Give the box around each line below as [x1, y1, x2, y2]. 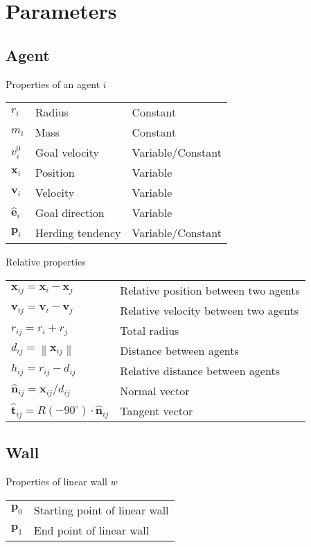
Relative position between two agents [120, 281, 300, 298]
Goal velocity [35, 144, 99, 161]
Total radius [120, 322, 179, 338]
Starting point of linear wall [33, 501, 169, 518]
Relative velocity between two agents [120, 302, 299, 318]
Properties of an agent [6, 76, 100, 91]
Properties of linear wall [6, 474, 108, 488]
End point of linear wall [33, 521, 150, 538]
